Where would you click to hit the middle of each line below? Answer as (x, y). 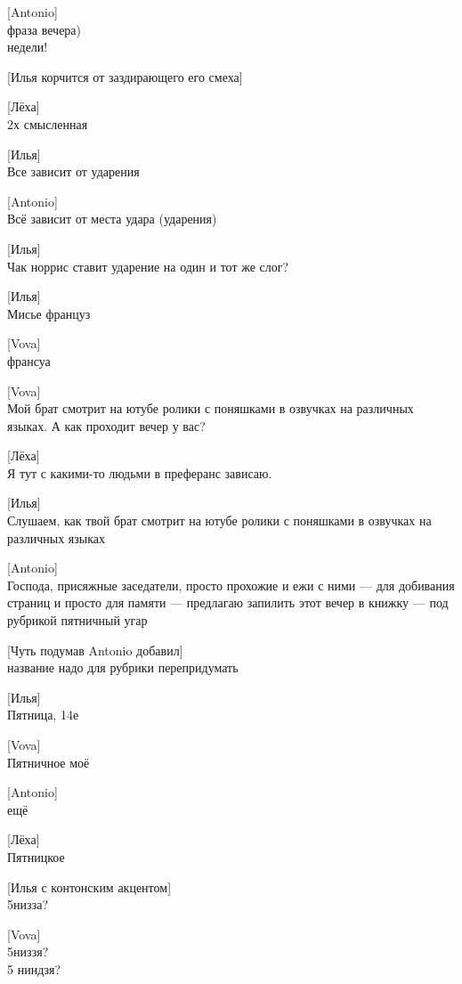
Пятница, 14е (43, 715)
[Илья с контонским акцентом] (89, 886)
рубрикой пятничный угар (77, 620)
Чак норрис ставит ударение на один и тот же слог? (148, 266)
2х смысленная (48, 123)
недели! (28, 47)
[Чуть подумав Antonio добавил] (95, 650)
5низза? (28, 904)
